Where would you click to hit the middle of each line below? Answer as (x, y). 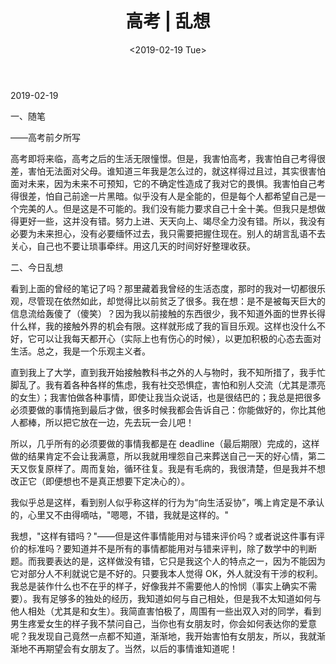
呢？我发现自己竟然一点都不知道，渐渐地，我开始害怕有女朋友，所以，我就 (163, 636)
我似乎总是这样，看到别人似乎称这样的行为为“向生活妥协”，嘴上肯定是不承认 (167, 502)
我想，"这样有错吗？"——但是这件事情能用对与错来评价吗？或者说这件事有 (163, 536)
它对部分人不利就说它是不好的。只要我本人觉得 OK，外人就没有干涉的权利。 (167, 573)
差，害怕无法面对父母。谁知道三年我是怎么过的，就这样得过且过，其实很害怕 (168, 171)
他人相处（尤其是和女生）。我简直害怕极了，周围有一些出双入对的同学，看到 (166, 611)
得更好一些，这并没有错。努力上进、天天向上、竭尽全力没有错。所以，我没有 (168, 221)
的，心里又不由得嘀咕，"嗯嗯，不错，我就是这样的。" (120, 514)
